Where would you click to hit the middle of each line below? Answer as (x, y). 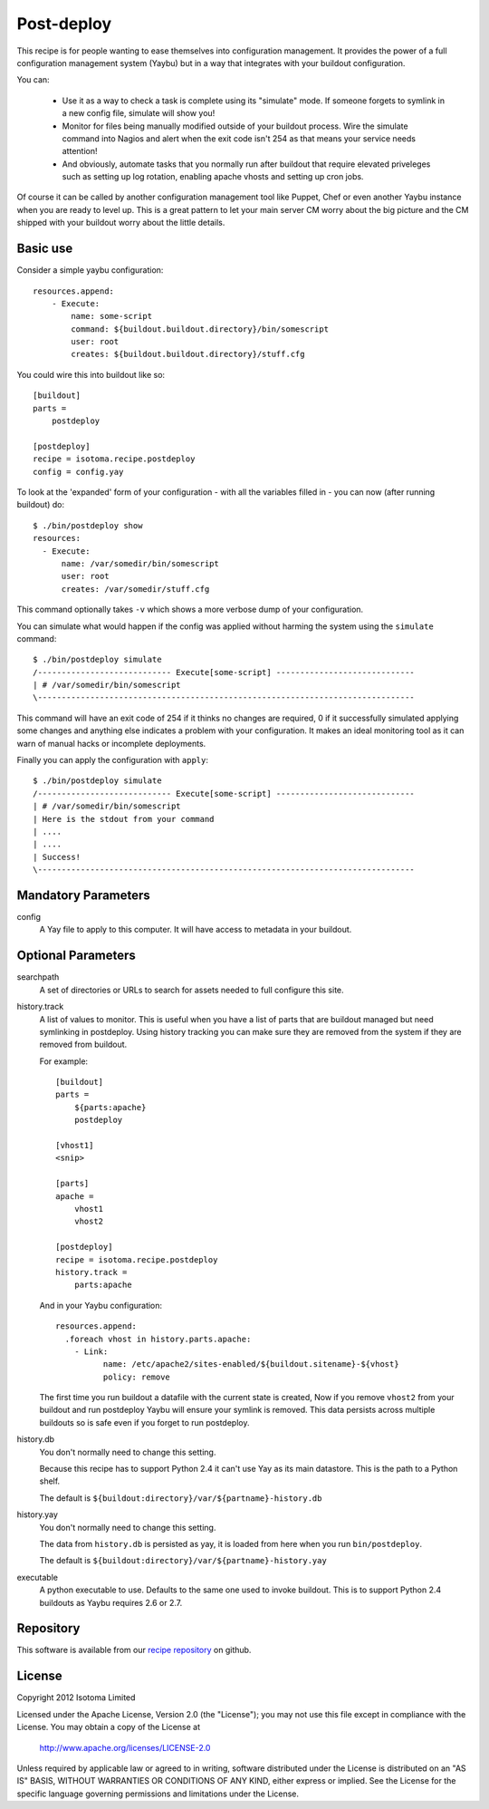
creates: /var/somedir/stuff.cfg (135, 589)
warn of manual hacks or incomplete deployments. (111, 743)
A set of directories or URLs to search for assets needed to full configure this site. (192, 990)
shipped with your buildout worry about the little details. (121, 223)
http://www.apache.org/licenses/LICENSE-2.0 (125, 1747)
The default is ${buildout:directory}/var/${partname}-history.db (181, 1498)
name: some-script (112, 316)
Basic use (45, 249)
